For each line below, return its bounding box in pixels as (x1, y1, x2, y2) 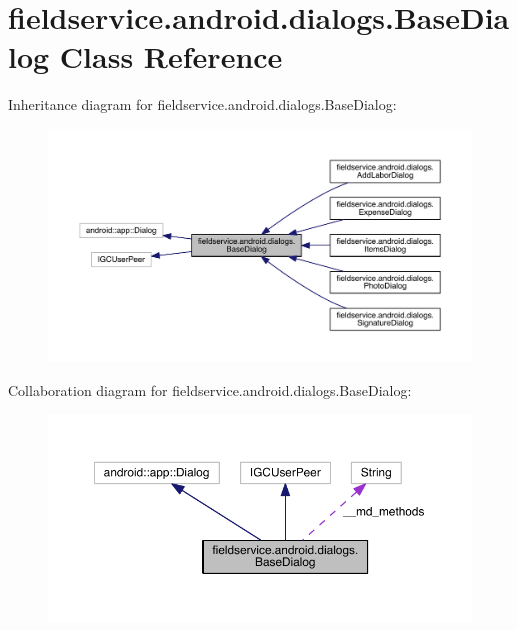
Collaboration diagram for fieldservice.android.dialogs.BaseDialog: (8, 379, 412, 400)
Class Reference (59, 36, 283, 77)
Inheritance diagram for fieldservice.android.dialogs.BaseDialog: (8, 94, 397, 115)
